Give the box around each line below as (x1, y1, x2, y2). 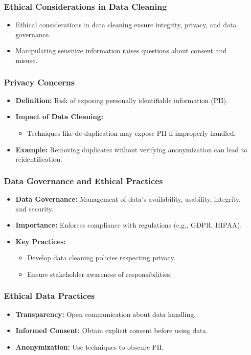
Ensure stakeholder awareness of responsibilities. (27, 269, 172, 279)
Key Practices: (15, 236, 66, 246)
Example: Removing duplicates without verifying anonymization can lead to (15, 144, 248, 154)
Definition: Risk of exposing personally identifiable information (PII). (15, 95, 228, 105)
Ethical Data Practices (4, 290, 95, 302)
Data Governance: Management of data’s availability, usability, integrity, (15, 194, 241, 204)
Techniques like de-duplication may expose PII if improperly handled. (27, 128, 236, 138)
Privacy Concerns (4, 76, 75, 88)
